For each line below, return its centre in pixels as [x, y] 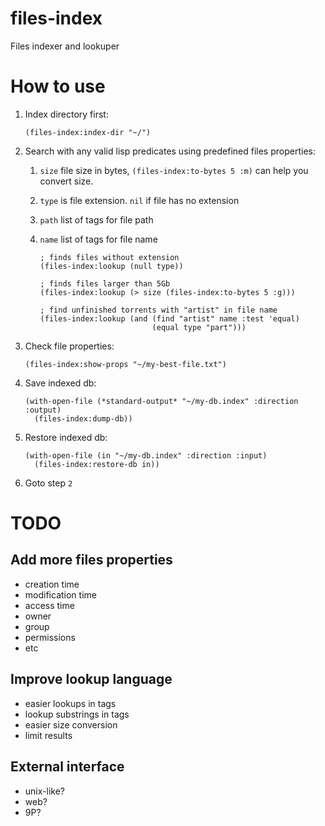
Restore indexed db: [66, 437]
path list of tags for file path [96, 219]
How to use [58, 86]
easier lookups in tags [70, 703]
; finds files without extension [109, 257]
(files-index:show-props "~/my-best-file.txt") [125, 364]
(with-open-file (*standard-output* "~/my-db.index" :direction [161, 401]
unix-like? [44, 791]
